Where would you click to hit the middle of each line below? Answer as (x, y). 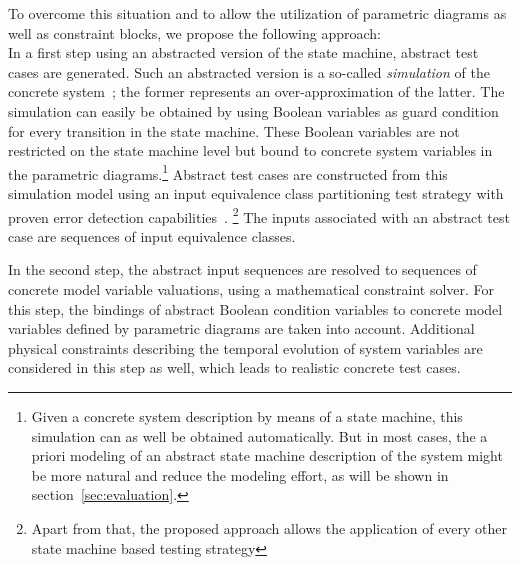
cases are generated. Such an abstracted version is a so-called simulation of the (249, 71)
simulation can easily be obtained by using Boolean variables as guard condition (253, 110)
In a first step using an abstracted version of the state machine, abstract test (243, 52)
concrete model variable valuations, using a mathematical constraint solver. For (251, 289)
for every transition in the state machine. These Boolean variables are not (234, 130)
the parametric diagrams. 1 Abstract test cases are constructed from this (228, 172)
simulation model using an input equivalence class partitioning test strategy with (256, 193)
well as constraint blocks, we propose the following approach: (194, 32)
